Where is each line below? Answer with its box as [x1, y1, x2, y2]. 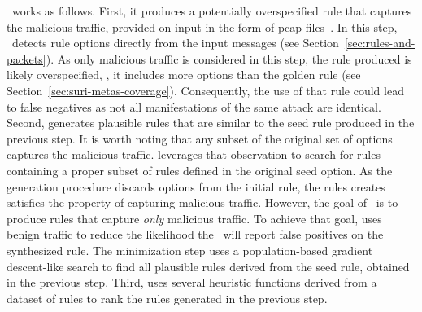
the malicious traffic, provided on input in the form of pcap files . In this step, [7, 18, 398, 35]
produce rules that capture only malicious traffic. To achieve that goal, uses [7, 209, 382, 226]
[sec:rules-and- [344, 34, 415, 51]
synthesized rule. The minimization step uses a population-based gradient [7, 241, 373, 258]
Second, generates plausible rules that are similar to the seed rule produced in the [7, 114, 415, 131]
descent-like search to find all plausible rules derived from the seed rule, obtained [7, 257, 410, 275]
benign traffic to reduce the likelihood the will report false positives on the [7, 226, 384, 243]
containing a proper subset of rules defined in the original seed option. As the [7, 161, 393, 178]
